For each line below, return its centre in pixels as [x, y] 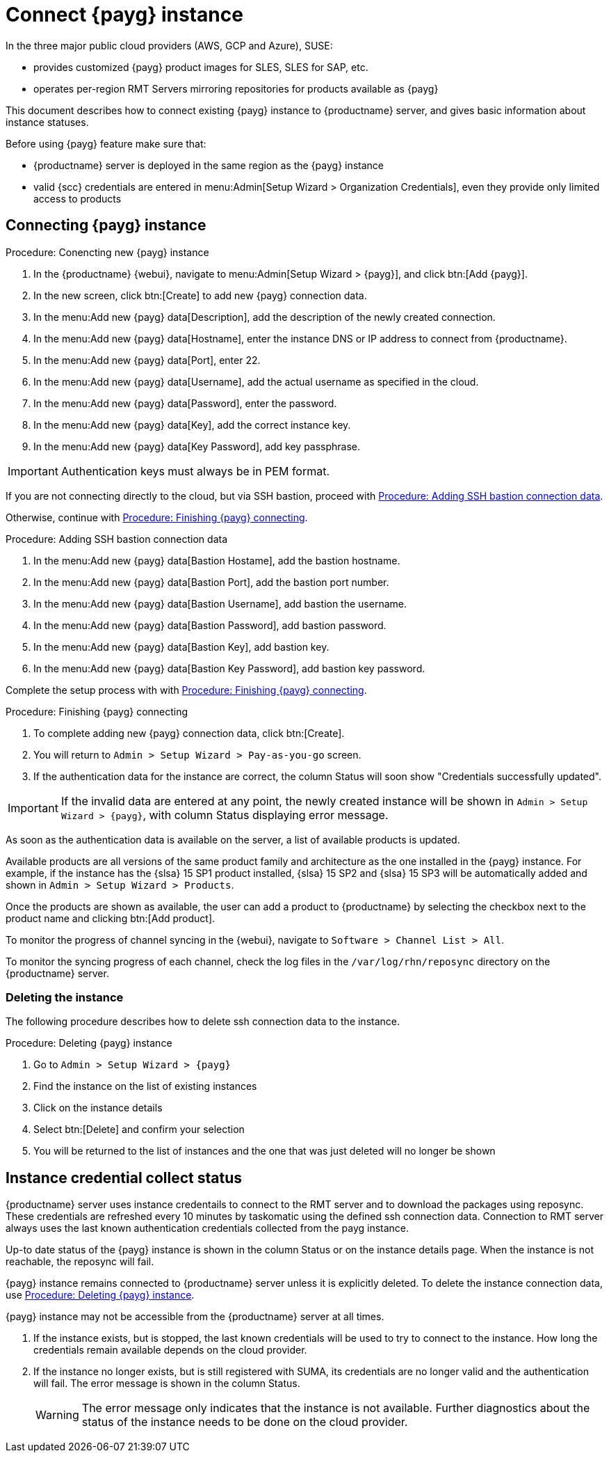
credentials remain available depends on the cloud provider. [170, 1350]
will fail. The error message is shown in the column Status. [167, 1384]
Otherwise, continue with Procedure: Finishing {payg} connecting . [157, 517]
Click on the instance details [98, 1108]
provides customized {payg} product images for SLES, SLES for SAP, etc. [201, 67]
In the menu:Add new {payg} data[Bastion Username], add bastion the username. [220, 603]
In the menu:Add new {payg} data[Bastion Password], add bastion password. [210, 625]
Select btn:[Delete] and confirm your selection [139, 1130]
